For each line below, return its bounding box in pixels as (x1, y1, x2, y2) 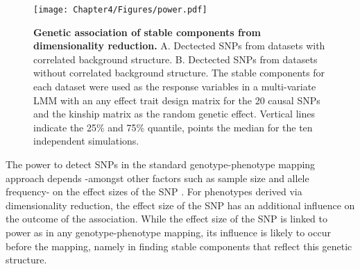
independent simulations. (33, 133, 139, 148)
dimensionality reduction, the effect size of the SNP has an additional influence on (6, 197, 355, 212)
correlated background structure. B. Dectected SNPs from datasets (33, 51, 318, 66)
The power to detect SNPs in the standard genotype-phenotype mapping (6, 157, 316, 171)
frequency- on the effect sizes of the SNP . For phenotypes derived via (6, 184, 302, 199)
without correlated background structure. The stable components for (33, 65, 325, 80)
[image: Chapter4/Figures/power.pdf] (33, 5, 207, 15)
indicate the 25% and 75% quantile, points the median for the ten (33, 120, 313, 134)
